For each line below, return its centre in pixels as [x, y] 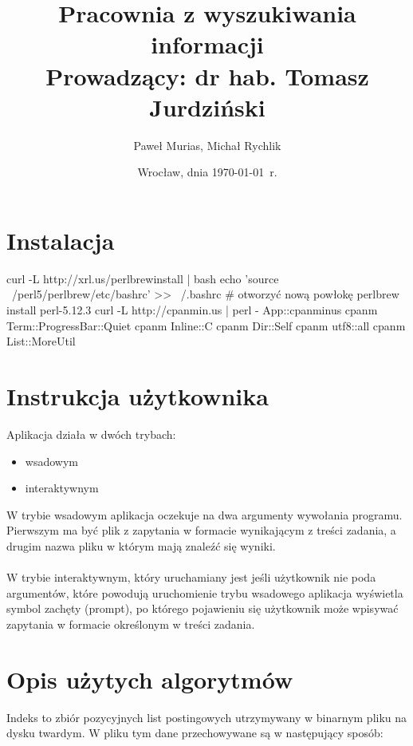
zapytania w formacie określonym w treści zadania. [131, 624]
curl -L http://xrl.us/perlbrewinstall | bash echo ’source [143, 278]
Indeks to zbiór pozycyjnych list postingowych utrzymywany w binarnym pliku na [207, 717]
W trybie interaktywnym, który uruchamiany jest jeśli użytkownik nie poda [191, 577]
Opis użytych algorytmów [150, 679]
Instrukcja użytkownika [138, 395]
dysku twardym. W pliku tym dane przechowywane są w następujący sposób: [195, 733]
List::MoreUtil [41, 341]
